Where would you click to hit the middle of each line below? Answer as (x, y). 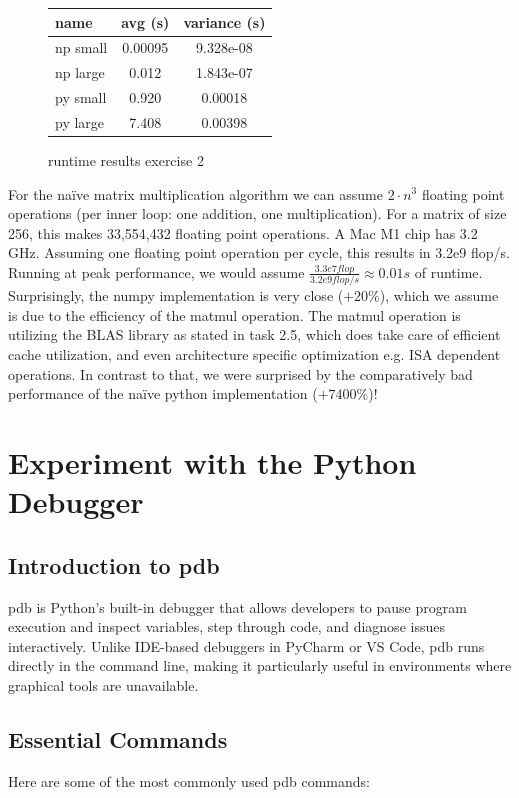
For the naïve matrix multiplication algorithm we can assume (195, 193)
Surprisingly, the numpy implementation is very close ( (176, 295)
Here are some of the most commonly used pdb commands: (189, 780)
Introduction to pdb (114, 564)
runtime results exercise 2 (126, 159)
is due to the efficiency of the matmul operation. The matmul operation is (234, 314)
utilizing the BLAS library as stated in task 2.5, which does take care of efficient (254, 334)
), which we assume (439, 295)
